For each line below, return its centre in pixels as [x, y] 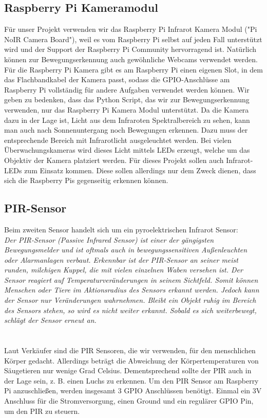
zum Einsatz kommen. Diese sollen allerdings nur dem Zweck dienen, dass [140, 170]
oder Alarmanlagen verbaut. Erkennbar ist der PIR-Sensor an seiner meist [121, 259]
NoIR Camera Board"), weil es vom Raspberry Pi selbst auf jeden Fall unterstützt [133, 39]
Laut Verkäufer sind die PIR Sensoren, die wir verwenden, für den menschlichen [130, 350]
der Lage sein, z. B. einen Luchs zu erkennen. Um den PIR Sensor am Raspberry [131, 380]
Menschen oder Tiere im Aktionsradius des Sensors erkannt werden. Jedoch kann [132, 290]
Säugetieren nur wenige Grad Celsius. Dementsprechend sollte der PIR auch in [128, 370]
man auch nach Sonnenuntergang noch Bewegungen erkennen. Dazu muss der [126, 130]
